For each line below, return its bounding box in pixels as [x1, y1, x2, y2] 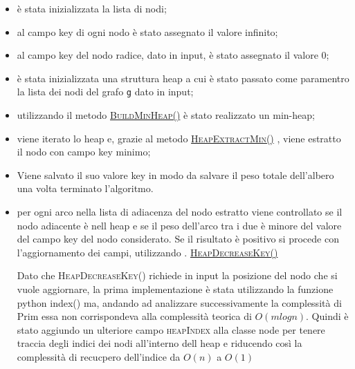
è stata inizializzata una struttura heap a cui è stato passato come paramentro [17, 70, 349, 85]
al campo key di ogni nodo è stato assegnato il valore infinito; [17, 24, 278, 39]
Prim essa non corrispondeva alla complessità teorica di [17, 309, 252, 323]
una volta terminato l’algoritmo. [17, 181, 154, 196]
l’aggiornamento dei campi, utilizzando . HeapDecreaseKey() [17, 245, 278, 259]
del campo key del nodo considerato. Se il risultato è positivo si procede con [17, 231, 339, 246]
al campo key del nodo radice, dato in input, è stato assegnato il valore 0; [17, 48, 329, 62]
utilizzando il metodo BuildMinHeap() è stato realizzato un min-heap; [17, 108, 315, 122]
